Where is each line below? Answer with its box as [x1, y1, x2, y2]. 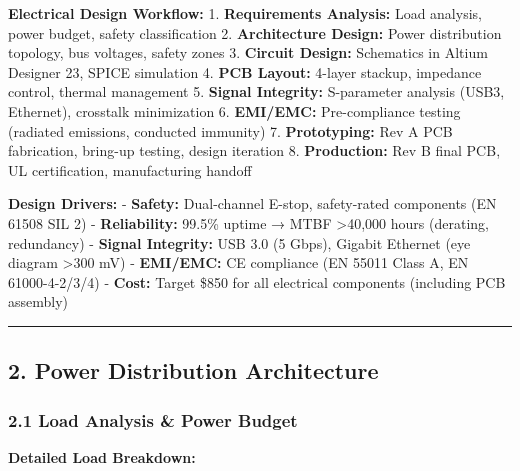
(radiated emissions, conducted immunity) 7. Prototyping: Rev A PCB [8, 120, 453, 141]
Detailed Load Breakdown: [8, 446, 196, 467]
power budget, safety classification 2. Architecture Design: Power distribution [8, 22, 502, 43]
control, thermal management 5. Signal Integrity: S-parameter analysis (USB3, [8, 81, 505, 102]
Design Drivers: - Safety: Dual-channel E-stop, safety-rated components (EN [8, 193, 497, 214]
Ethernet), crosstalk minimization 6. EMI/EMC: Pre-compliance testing [8, 100, 461, 121]
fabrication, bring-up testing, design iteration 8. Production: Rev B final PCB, [8, 140, 501, 161]
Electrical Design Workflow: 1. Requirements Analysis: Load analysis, [8, 3, 482, 23]
